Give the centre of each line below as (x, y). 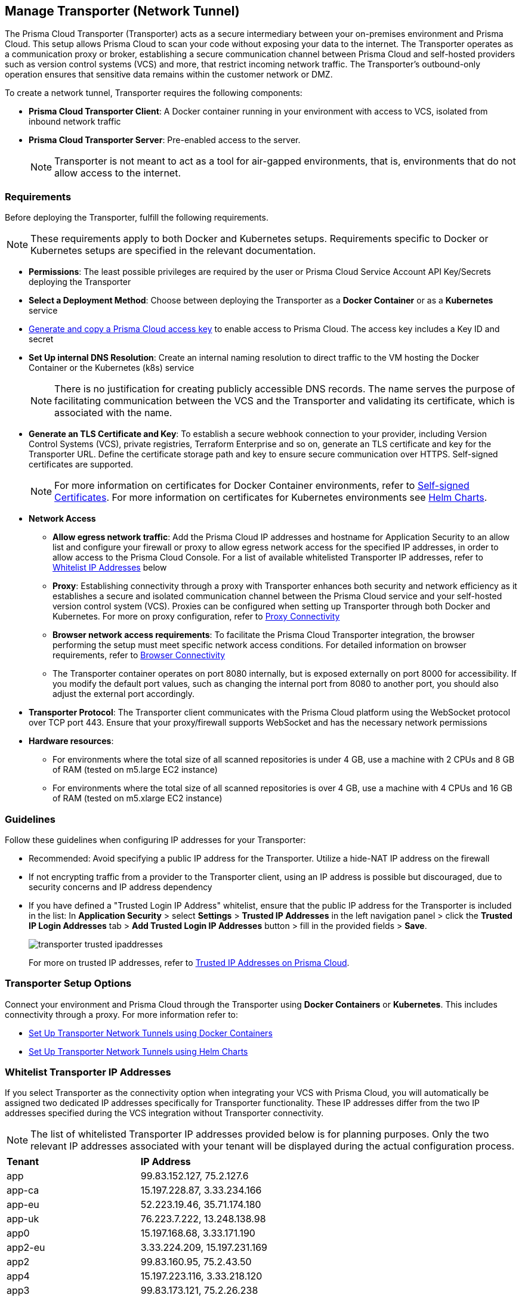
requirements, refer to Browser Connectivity (139, 655)
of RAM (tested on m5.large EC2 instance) (135, 770)
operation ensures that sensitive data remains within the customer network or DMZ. (169, 75)
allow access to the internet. (118, 173)
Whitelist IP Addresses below (110, 568)
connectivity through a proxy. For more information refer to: (122, 1014)
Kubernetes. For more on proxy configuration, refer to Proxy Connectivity (196, 617)
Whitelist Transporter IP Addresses (88, 1072)
